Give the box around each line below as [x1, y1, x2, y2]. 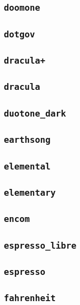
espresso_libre [4, 240, 77, 251]
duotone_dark [4, 108, 66, 119]
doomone [4, 2, 40, 13]
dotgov [4, 29, 35, 39]
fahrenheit [4, 293, 56, 304]
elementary [4, 187, 56, 198]
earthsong [4, 135, 51, 145]
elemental [4, 161, 51, 171]
